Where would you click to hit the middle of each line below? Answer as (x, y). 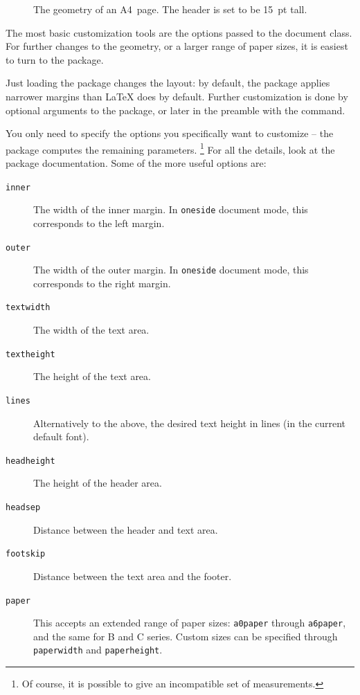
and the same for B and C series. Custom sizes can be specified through (186, 636)
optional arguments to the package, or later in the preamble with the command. (175, 110)
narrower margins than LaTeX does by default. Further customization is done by (177, 96)
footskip (26, 554)
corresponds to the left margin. (99, 223)
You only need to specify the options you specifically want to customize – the (170, 133)
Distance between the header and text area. (126, 529)
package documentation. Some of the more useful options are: (136, 163)
